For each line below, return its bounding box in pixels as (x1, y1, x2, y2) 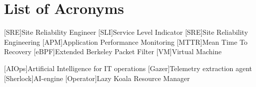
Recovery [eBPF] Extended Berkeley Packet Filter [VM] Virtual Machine (4, 46, 222, 57)
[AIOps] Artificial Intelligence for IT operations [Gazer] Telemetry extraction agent (4, 63, 253, 73)
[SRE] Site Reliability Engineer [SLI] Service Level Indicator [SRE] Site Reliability (4, 27, 248, 37)
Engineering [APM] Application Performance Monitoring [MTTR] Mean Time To (4, 36, 248, 47)
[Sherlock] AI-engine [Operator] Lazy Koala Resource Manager (4, 73, 190, 83)
